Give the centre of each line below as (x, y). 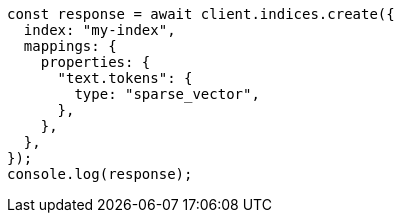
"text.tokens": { (125, 78)
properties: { (95, 62)
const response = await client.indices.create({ (201, 14)
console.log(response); (100, 174)
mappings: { (70, 46)
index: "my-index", (99, 30)
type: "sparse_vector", (167, 94)
